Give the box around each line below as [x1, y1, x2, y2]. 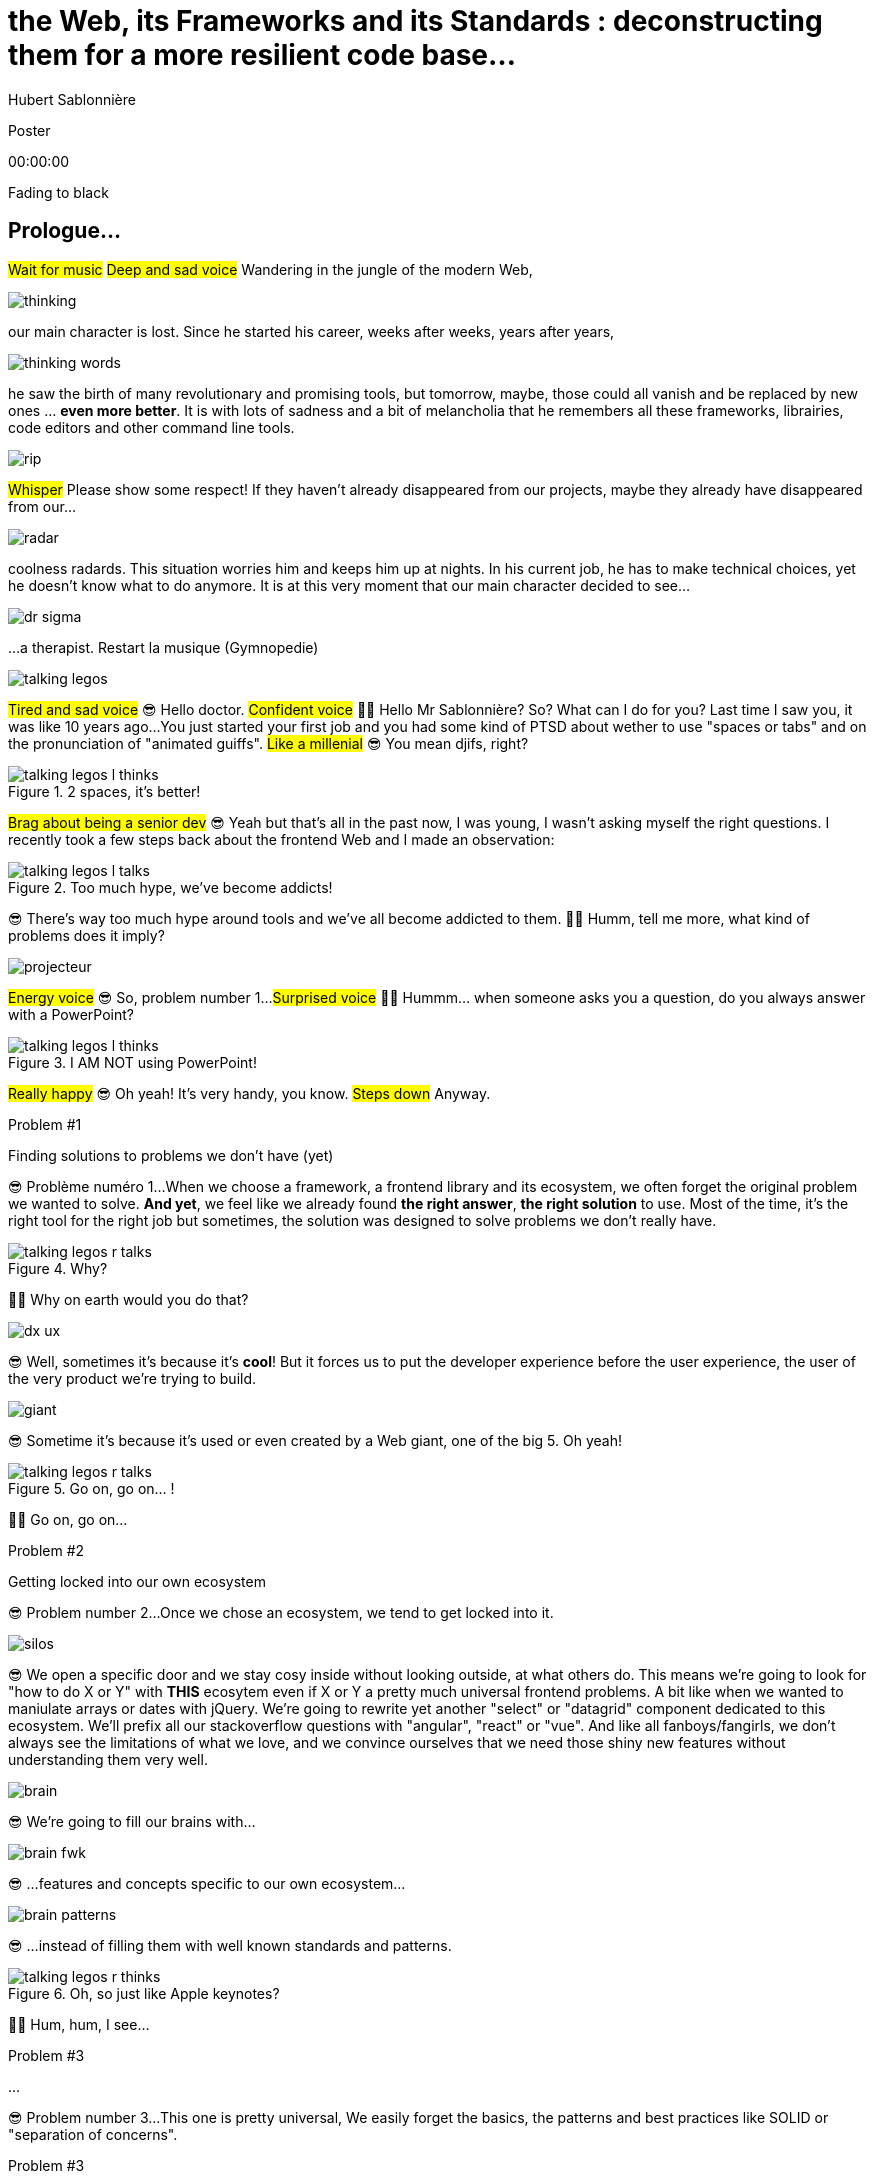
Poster [8, 121, 51, 139]
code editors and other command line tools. [8, 418, 295, 436]
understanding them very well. [8, 1750, 208, 1768]
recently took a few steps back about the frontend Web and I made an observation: [8, 830, 555, 848]
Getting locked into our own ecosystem [8, 1572, 266, 1590]
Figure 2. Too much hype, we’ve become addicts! [8, 878, 333, 896]
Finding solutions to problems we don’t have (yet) [8, 1146, 334, 1164]
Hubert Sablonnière [8, 90, 136, 108]
